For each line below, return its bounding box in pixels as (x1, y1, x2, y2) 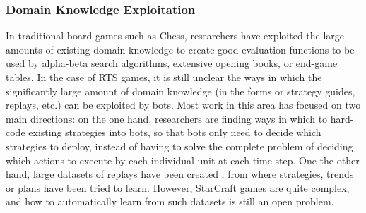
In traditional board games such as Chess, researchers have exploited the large (6, 28, 345, 43)
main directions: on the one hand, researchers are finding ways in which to (6, 111, 328, 126)
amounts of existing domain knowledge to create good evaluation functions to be (6, 42, 355, 56)
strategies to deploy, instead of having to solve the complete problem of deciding (6, 138, 353, 153)
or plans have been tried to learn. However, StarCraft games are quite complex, (6, 180, 350, 195)
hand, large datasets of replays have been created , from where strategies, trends (6, 166, 354, 181)
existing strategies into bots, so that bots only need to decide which (28, 125, 321, 140)
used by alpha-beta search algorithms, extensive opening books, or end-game (6, 56, 338, 71)
